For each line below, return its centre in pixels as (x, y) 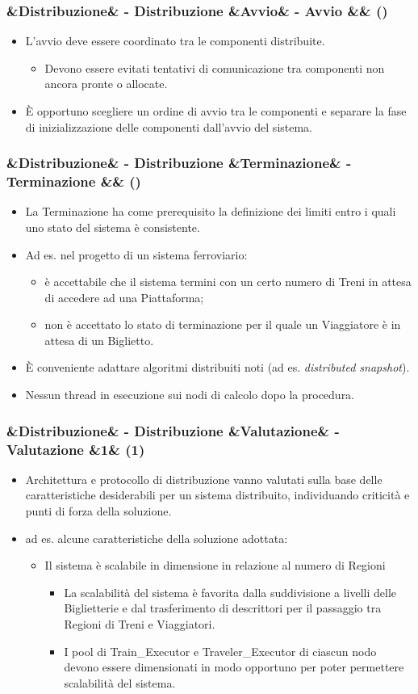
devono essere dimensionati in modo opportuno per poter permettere (234, 667)
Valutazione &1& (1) (76, 449)
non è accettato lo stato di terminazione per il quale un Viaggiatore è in (223, 324)
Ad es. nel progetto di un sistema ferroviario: (136, 254)
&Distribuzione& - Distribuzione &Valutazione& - (173, 430)
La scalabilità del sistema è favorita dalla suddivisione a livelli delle (230, 592)
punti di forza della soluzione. (98, 511)
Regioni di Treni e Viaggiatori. (140, 623)
